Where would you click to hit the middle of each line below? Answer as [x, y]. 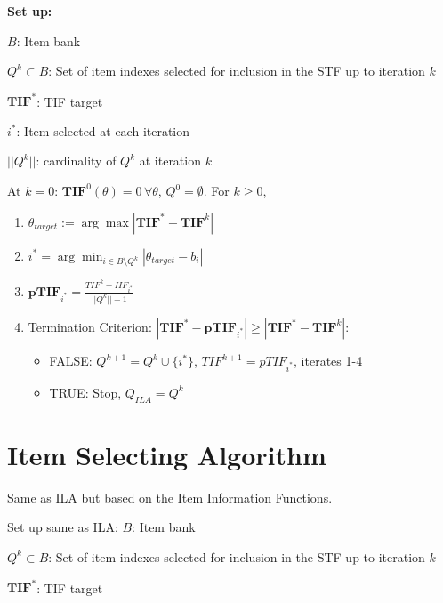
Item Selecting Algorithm [167, 454]
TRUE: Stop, [85, 392]
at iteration [170, 161]
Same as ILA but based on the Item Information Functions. [170, 497]
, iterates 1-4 [328, 361]
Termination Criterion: [90, 327]
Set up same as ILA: [63, 527]
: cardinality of [76, 161]
